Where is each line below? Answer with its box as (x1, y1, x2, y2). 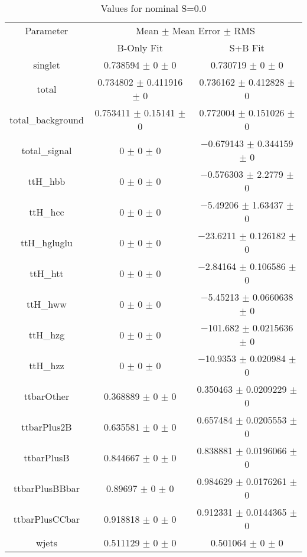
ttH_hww (26, 297, 67, 311)
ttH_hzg (28, 327, 65, 341)
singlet (33, 58, 60, 71)
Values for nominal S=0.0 (100, 1, 207, 15)
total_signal (21, 143, 72, 157)
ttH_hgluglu (20, 235, 73, 249)
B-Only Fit (117, 41, 163, 54)
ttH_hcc (29, 204, 64, 219)
